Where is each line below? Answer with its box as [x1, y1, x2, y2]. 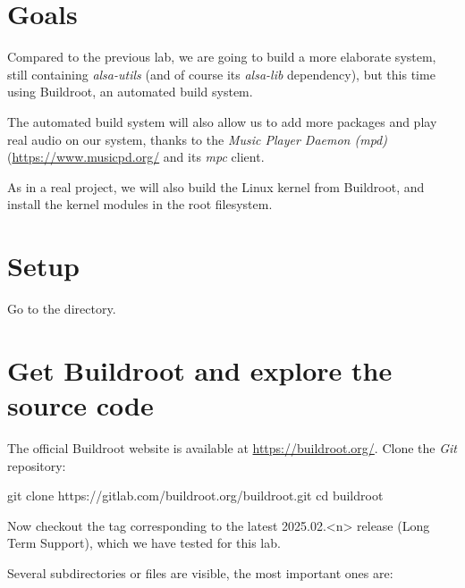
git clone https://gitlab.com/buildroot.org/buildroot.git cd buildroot [7, 486, 384, 505]
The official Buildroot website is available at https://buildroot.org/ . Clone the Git [7, 438, 457, 457]
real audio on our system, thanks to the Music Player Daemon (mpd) [7, 130, 387, 148]
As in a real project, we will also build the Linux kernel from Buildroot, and [7, 177, 425, 196]
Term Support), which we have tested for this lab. [7, 533, 281, 552]
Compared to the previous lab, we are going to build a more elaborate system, [7, 47, 436, 66]
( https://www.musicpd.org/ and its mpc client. [7, 147, 265, 166]
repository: [7, 456, 66, 475]
